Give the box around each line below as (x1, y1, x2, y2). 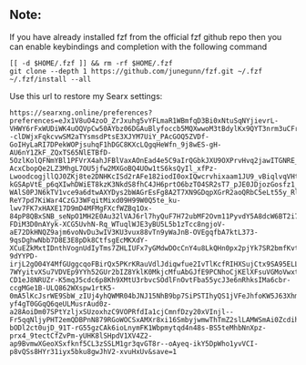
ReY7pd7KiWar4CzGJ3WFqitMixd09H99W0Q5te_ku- (9, 196, 181, 205)
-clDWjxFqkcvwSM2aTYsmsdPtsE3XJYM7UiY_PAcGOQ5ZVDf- (9, 132, 209, 141)
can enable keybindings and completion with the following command (9, 41, 268, 52)
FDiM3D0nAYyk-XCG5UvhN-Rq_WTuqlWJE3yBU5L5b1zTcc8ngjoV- (9, 219, 226, 228)
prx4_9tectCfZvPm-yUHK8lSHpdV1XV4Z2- (9, 331, 153, 340)
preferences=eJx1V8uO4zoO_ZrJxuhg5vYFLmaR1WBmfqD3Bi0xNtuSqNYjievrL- (9, 116, 280, 126)
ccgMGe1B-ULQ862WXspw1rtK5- (9, 283, 117, 292)
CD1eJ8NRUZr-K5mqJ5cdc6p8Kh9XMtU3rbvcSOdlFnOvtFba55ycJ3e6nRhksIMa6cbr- (9, 275, 291, 285)
